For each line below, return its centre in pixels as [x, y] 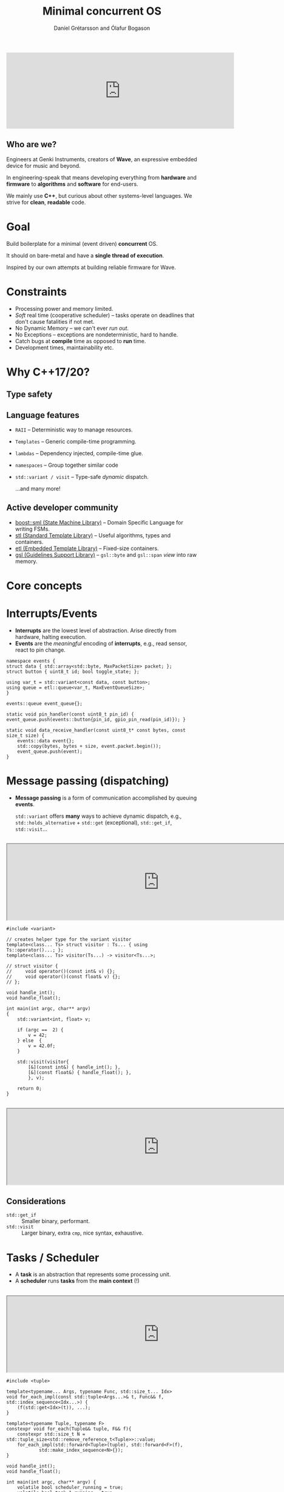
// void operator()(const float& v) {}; [63, 977]
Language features [43, 415]
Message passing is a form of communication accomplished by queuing [106, 798]
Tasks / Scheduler [53, 1257]
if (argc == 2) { [40, 1030]
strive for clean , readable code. [46, 202]
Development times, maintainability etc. [64, 347]
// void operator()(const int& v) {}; [61, 972]
